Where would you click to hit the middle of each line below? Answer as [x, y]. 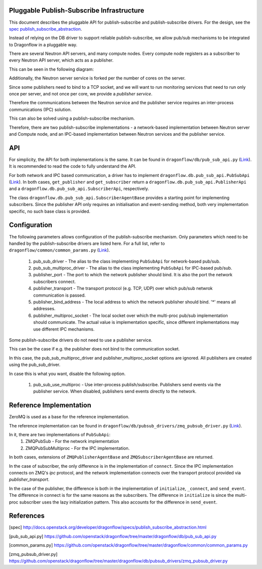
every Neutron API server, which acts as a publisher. [61, 60]
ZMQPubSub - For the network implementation [72, 442]
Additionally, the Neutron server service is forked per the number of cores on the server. [97, 78]
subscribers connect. [55, 282]
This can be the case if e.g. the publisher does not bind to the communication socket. [94, 349]
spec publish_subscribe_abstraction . [46, 29]
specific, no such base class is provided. [50, 211]
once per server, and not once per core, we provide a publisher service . [81, 94]
